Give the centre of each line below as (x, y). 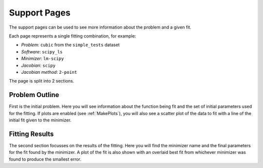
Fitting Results (31, 134)
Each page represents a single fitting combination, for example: (73, 36)
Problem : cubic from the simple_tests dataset (70, 45)
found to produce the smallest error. (45, 159)
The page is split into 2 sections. (42, 81)
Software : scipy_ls (42, 51)
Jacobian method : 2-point (49, 72)
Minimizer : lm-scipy (43, 59)
